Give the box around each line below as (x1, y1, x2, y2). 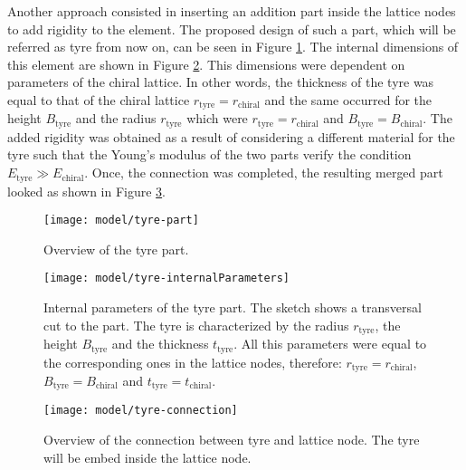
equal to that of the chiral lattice (7, 90, 190, 109)
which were (186, 109, 248, 128)
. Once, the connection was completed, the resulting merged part (84, 163, 443, 182)
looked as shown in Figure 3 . (7, 181, 166, 200)
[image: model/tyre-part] (43, 214, 199, 227)
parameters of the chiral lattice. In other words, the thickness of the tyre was (7, 72, 434, 91)
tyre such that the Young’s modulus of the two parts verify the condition (7, 145, 412, 164)
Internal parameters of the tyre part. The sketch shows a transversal (43, 298, 422, 317)
